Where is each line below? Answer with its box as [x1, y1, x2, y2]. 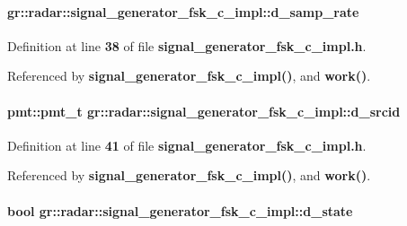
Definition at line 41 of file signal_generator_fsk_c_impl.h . [7, 135, 367, 154]
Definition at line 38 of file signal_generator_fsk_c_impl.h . [7, 36, 367, 55]
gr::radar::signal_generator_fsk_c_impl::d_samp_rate [7, 2, 359, 21]
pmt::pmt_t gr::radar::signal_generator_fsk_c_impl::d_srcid [7, 101, 401, 120]
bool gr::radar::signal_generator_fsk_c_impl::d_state [7, 201, 353, 220]
